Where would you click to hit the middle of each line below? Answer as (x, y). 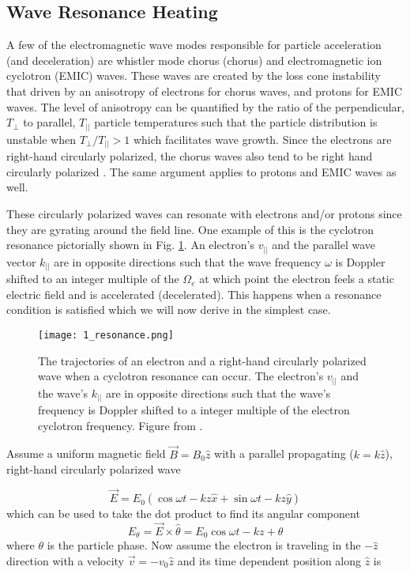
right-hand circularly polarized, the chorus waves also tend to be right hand (190, 156)
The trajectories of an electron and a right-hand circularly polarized (202, 360)
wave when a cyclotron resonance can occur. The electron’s (181, 376)
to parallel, (49, 122)
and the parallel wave (324, 245)
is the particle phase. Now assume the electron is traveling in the (204, 545)
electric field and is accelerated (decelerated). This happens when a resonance (194, 294)
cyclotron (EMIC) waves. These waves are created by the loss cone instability (194, 76)
